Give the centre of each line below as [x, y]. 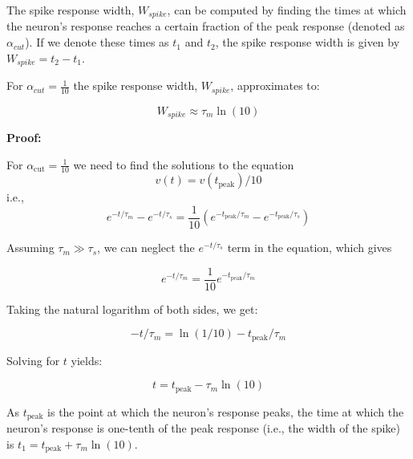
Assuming [30, 248]
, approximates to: [275, 85]
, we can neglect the [146, 248]
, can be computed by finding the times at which [287, 10]
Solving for [33, 360]
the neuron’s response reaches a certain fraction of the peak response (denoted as [206, 26]
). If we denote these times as [97, 42]
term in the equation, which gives [310, 248]
